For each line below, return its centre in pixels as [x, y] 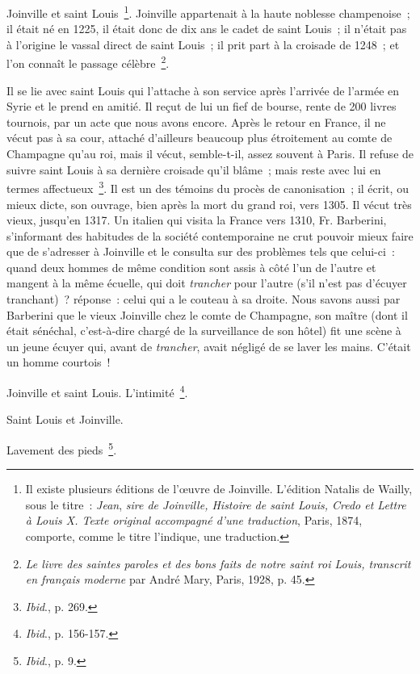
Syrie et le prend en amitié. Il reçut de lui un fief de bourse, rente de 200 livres [202, 106]
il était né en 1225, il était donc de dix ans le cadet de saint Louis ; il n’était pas [207, 29]
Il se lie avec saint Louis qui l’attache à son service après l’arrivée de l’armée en [203, 90]
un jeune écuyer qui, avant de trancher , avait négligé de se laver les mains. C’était [209, 346]
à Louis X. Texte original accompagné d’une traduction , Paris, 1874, [194, 520]
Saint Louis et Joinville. [65, 419]
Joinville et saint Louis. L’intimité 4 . [97, 391]
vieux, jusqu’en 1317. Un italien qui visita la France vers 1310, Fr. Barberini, [197, 220]
